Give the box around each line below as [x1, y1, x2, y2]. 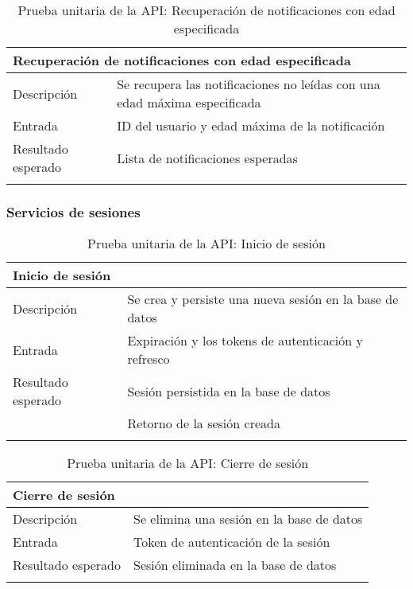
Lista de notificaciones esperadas [117, 148, 298, 167]
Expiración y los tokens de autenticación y [127, 331, 363, 350]
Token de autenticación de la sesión [133, 532, 330, 552]
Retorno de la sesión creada [127, 414, 280, 433]
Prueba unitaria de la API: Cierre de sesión [67, 454, 309, 473]
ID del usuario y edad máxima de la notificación [117, 116, 385, 135]
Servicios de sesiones [6, 201, 141, 221]
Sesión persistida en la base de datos [127, 381, 330, 400]
